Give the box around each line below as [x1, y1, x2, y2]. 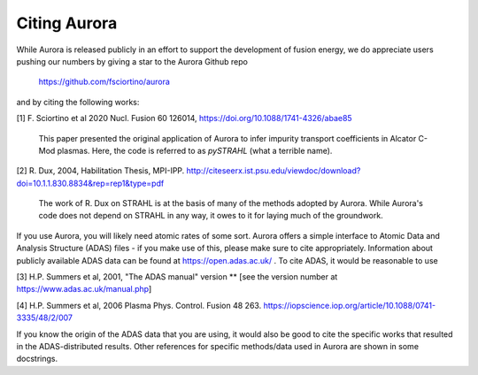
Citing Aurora [16, 13, 118, 33]
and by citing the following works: [16, 96, 140, 107]
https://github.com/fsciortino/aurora [38, 76, 170, 88]
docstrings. [16, 354, 58, 364]
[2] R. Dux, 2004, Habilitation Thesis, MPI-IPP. [16, 165, 185, 176]
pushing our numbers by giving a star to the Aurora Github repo [16, 56, 248, 66]
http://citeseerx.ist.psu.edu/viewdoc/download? [186, 165, 361, 176]
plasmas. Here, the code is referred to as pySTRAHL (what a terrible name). [57, 145, 333, 156]
